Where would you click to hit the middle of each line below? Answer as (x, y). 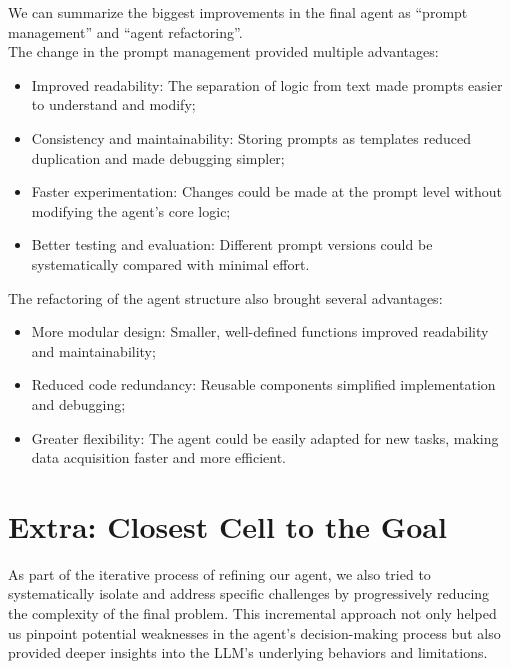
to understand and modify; (113, 104)
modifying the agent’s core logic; (131, 210)
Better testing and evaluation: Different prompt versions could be (232, 244)
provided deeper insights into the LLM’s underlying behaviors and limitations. (248, 652)
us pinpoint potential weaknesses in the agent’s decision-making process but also (254, 632)
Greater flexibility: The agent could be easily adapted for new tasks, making (265, 437)
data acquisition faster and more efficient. (158, 457)
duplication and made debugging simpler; (158, 157)
